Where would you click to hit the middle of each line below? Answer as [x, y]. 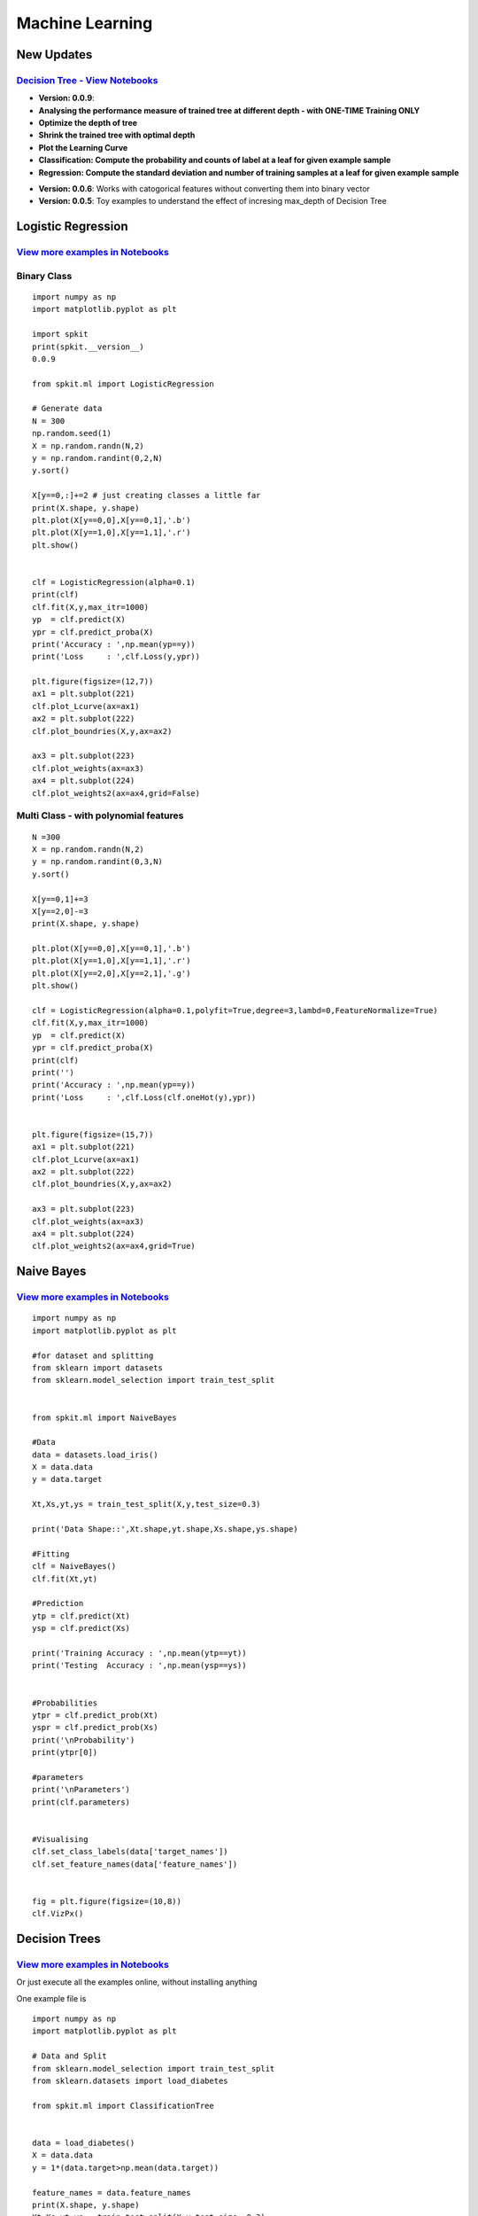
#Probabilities [65, 1703]
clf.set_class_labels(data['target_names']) [131, 1852]
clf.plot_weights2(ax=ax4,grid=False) [116, 793]
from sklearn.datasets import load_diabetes [131, 2081]
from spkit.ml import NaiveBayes [104, 1417]
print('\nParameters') [81, 1790]
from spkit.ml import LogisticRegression [123, 384]
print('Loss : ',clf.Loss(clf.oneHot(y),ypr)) [144, 1097]
